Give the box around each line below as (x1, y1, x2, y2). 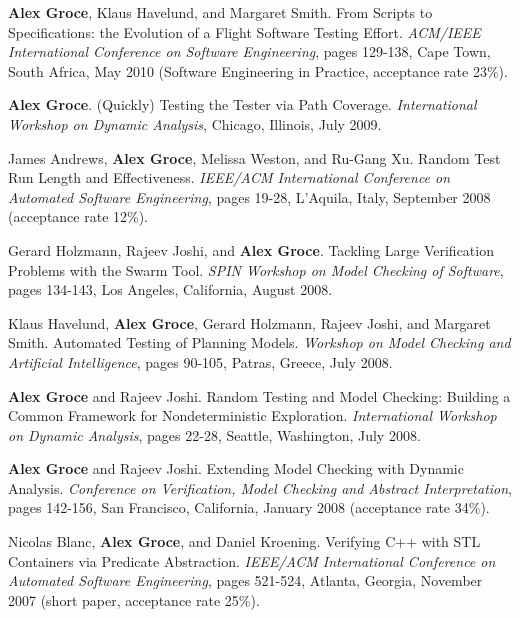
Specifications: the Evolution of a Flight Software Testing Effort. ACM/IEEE (8, 21, 481, 42)
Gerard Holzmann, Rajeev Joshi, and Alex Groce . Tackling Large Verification (8, 239, 494, 260)
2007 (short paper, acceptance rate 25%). (8, 589, 260, 610)
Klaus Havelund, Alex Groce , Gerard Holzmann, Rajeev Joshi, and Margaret (8, 312, 491, 333)
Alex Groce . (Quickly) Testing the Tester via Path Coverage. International (8, 94, 477, 115)
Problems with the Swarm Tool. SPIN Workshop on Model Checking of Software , (8, 259, 504, 280)
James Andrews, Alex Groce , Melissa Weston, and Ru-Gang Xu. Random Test (8, 147, 501, 168)
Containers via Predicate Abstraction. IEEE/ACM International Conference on (8, 550, 496, 571)
